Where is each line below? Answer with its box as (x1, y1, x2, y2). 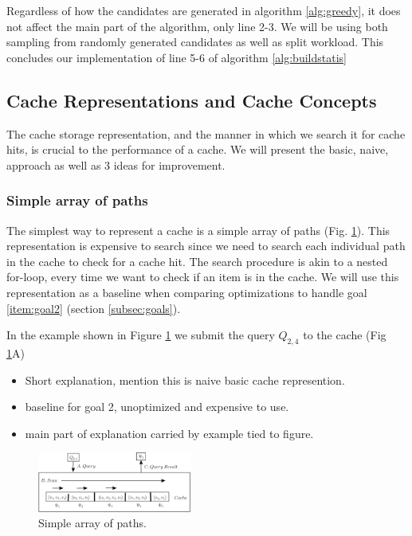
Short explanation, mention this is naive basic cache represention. (25, 371, 345, 388)
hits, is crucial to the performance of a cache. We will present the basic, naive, (6, 141, 389, 158)
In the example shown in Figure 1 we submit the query (6, 327, 275, 343)
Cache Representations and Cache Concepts (6, 88, 377, 112)
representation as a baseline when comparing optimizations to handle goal (6, 284, 367, 300)
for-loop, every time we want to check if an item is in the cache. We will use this (6, 268, 399, 285)
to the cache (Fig (303, 327, 386, 343)
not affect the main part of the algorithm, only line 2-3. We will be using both (6, 18, 388, 34)
